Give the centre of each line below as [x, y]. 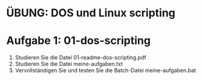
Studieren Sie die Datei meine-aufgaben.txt [69, 64]
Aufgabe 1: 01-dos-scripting [79, 41]
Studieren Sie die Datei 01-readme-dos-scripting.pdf [80, 58]
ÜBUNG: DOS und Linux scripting [91, 13]
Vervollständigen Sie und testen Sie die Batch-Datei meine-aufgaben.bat [106, 70]
